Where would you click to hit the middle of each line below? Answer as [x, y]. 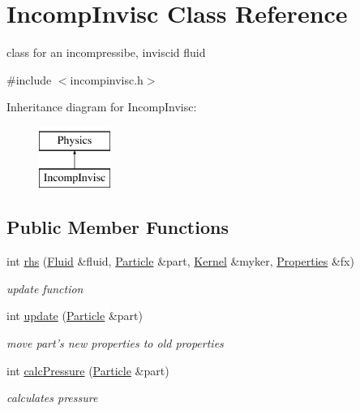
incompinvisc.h [107, 79]
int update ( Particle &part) [75, 316]
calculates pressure [52, 398]
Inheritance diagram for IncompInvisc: [102, 107]
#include [29, 79]
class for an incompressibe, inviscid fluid [106, 52]
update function [45, 288]
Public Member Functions [118, 227]
